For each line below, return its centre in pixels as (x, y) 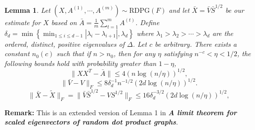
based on (64, 22)
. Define (147, 22)
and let (179, 10)
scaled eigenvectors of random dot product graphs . (91, 122)
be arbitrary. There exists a (196, 44)
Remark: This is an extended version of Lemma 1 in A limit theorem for (121, 112)
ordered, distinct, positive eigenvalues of (64, 44)
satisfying (178, 53)
